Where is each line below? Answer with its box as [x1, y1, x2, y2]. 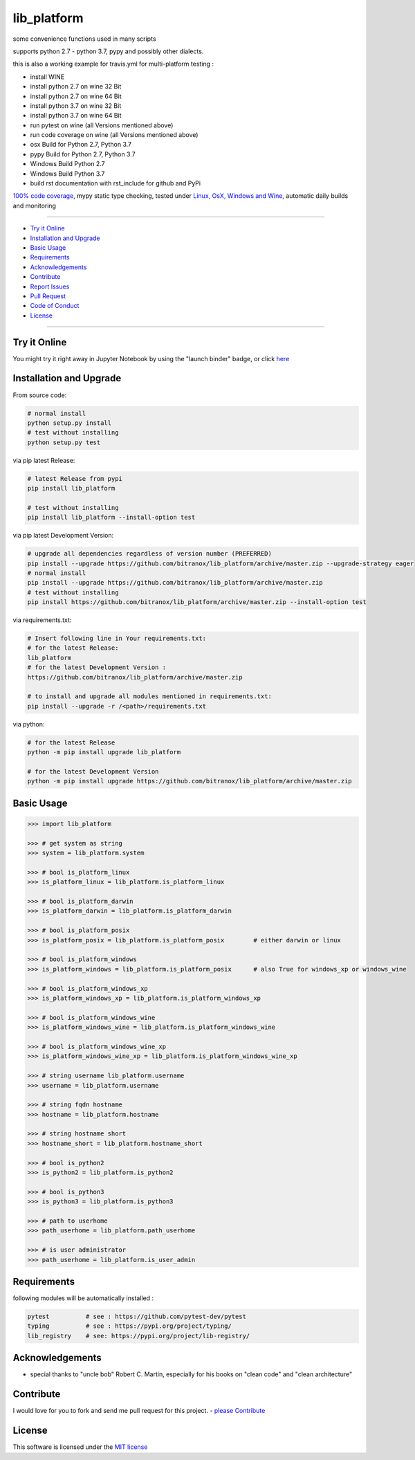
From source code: [12, 391, 67, 399]
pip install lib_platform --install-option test [27, 513, 196, 522]
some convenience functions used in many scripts [12, 35, 156, 43]
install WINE [30, 73, 65, 81]
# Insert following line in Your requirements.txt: [27, 635, 207, 643]
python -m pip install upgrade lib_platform [27, 748, 181, 756]
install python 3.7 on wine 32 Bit [30, 101, 122, 110]
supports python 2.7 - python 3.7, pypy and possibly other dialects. [12, 47, 204, 55]
